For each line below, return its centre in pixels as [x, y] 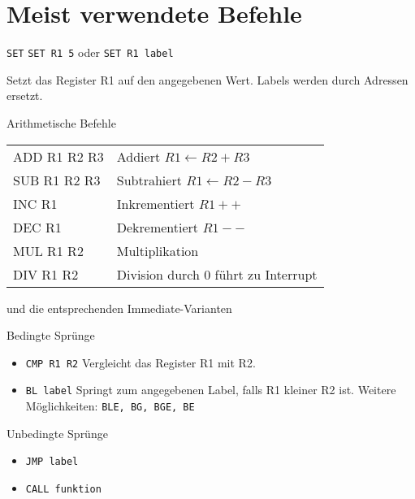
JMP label [52, 462]
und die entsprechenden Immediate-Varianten [119, 308]
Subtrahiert [149, 180]
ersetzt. [25, 95]
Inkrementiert [156, 203]
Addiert [138, 156]
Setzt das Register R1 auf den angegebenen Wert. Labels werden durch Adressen [207, 79]
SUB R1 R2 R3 [57, 180]
